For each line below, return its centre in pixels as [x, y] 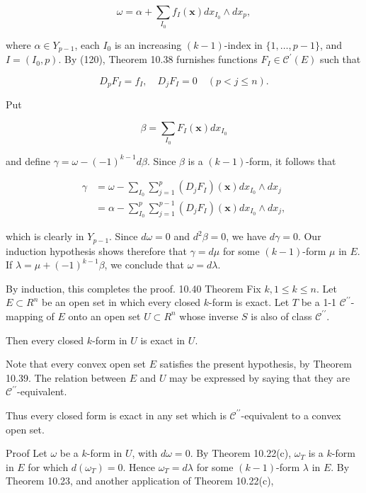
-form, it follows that [291, 160]
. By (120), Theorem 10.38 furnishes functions [158, 59]
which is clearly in [45, 236]
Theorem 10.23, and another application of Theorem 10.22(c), [140, 481]
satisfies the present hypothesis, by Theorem [256, 364]
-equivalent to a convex [291, 415]
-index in [243, 44]
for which [48, 466]
